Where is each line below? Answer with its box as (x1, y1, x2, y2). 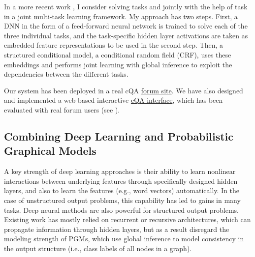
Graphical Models (4, 143, 96, 158)
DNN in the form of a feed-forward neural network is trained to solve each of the (4, 21, 248, 31)
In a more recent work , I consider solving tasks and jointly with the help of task (4, 1, 248, 11)
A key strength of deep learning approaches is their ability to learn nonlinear (4, 166, 236, 176)
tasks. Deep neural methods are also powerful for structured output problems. (4, 204, 239, 215)
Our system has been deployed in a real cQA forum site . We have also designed (4, 85, 243, 95)
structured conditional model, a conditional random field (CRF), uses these (4, 49, 231, 59)
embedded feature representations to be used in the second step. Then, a (4, 40, 223, 50)
